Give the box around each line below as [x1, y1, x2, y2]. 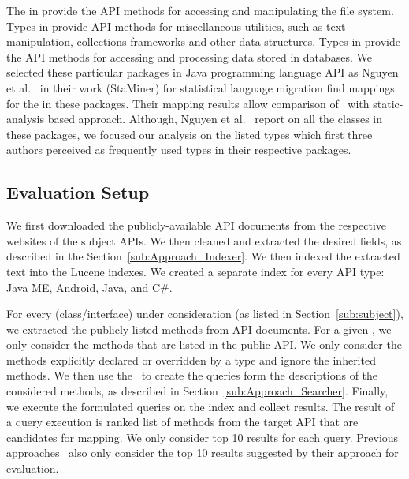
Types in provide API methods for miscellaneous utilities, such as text [6, 17, 346, 34]
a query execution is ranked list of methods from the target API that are [6, 414, 359, 430]
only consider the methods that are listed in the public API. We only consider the [6, 336, 402, 353]
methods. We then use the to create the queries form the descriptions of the [6, 367, 378, 384]
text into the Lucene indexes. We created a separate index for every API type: [6, 263, 385, 279]
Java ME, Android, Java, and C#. [6, 279, 173, 295]
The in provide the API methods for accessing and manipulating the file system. [6, 2, 394, 18]
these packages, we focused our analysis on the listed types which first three [6, 125, 373, 142]
